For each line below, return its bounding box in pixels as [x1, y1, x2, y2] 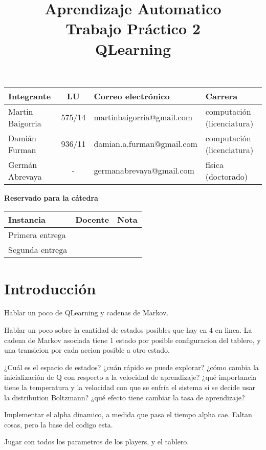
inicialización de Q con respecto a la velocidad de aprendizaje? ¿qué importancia [4, 372, 257, 382]
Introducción [4, 277, 96, 298]
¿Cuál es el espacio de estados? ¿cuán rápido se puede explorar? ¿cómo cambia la [4, 361, 259, 372]
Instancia [8, 213, 46, 226]
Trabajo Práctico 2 [65, 18, 201, 39]
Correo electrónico [94, 90, 170, 102]
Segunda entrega [8, 244, 68, 256]
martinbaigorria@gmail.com [94, 111, 193, 123]
